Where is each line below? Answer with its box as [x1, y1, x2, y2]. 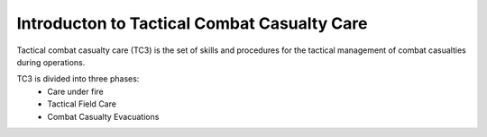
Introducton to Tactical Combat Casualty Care [16, 13, 368, 33]
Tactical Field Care [47, 98, 117, 109]
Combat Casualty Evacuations [47, 111, 160, 122]
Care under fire [47, 86, 104, 97]
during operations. [16, 56, 86, 67]
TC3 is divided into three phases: [16, 73, 140, 84]
